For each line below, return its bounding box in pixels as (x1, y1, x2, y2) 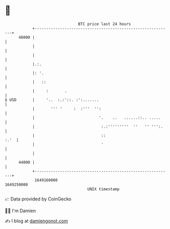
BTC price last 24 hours (78, 21, 131, 27)
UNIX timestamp (87, 186, 120, 192)
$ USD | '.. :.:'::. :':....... (5, 97, 99, 103)
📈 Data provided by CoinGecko (5, 196, 72, 202)
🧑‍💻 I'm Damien (5, 208, 36, 214)
